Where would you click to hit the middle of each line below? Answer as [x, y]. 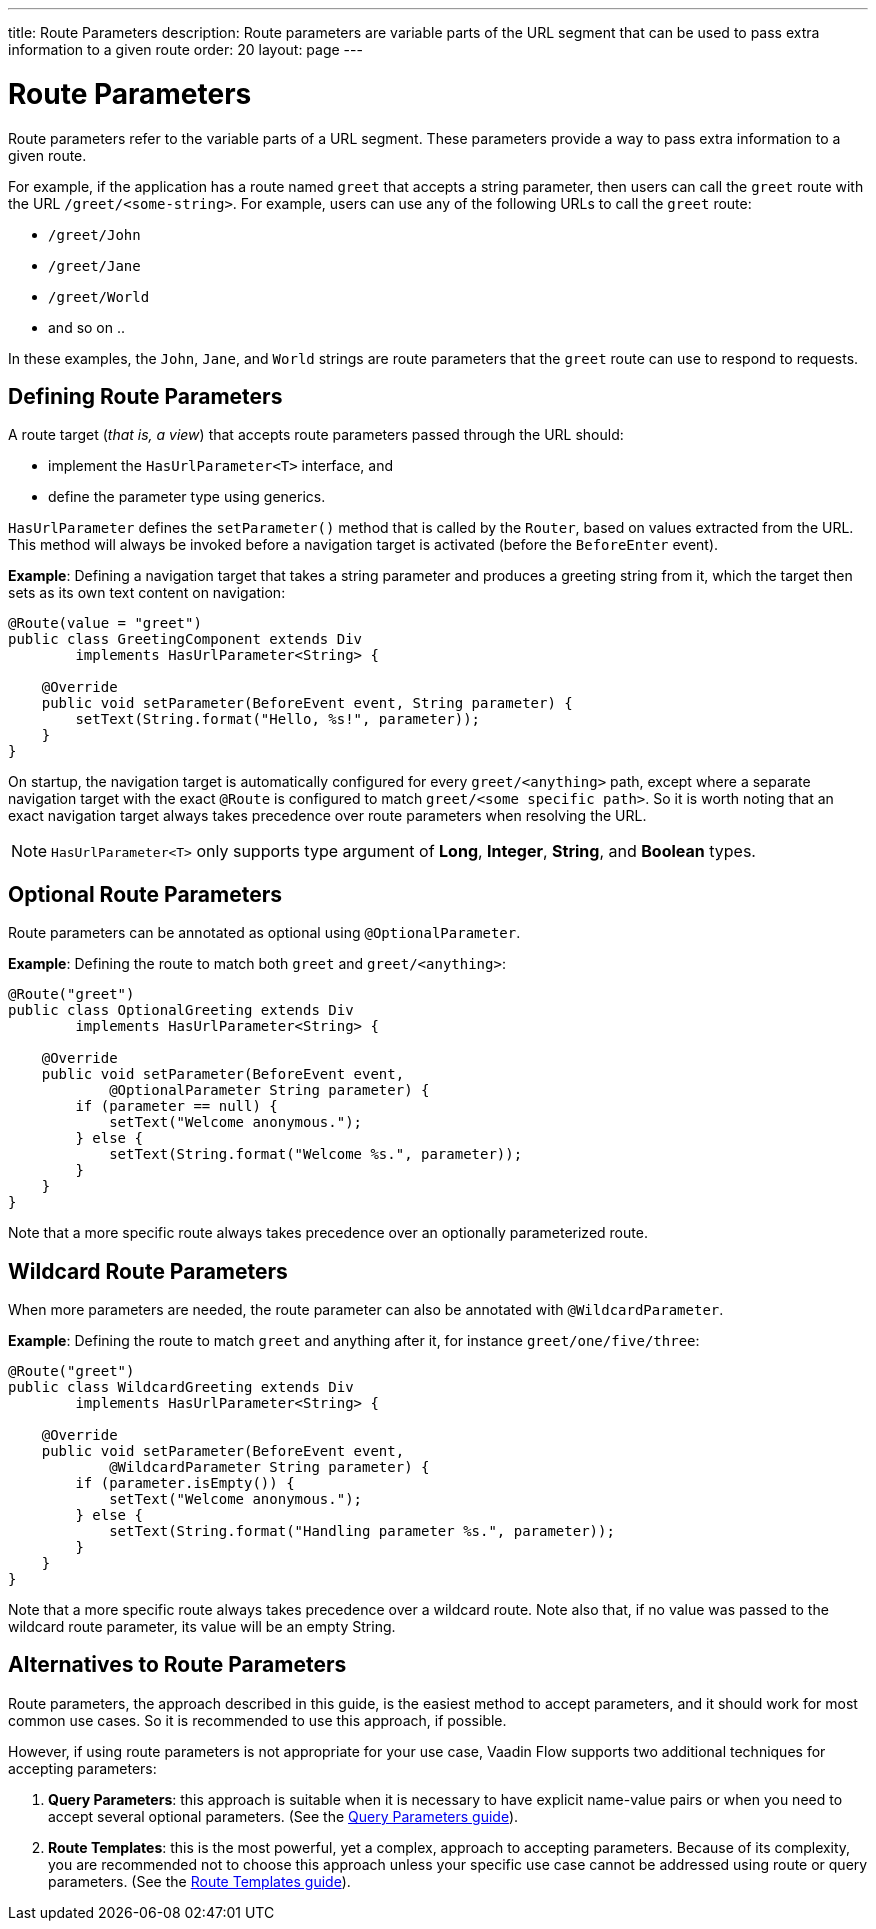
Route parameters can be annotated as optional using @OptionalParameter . [264, 933]
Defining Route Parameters [145, 396]
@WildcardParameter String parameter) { [269, 1467]
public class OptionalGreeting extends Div [181, 1010]
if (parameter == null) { [176, 1106]
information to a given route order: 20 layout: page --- [185, 49]
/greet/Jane [94, 265]
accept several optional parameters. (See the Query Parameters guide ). [283, 1816]
